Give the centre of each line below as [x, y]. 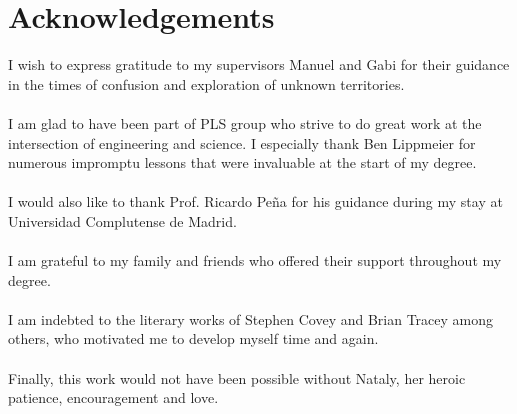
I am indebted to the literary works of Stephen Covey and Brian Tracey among [251, 318]
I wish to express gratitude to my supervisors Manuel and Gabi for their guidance [259, 64]
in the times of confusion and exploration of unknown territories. [206, 83]
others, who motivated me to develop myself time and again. [193, 338]
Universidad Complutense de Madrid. [122, 220]
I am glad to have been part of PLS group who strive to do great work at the [245, 122]
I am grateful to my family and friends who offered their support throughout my [255, 260]
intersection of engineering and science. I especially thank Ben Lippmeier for [242, 142]
